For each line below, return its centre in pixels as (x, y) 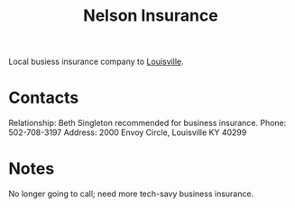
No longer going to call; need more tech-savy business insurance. (131, 194)
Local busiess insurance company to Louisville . (96, 62)
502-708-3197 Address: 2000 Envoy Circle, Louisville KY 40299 (128, 132)
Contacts (44, 98)
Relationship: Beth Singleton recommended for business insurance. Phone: (147, 123)
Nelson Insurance (151, 16)
